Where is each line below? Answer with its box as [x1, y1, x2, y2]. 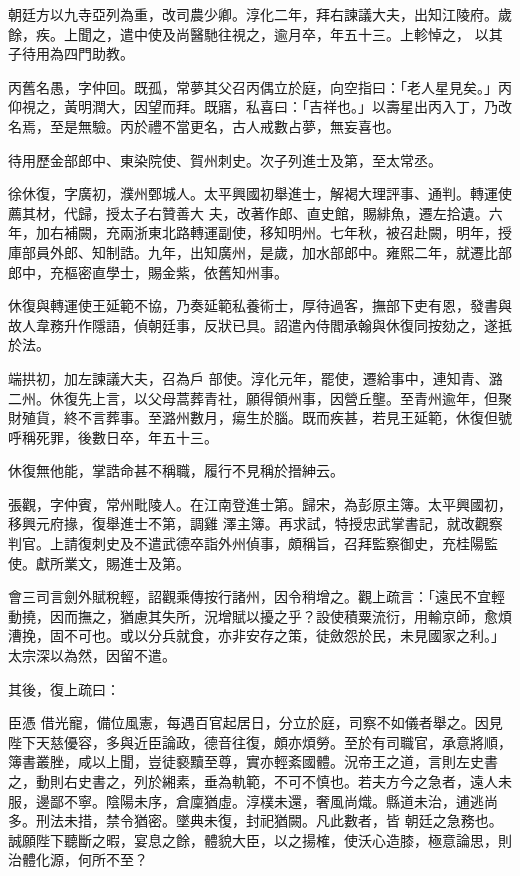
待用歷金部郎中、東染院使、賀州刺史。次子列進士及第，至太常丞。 [8, 149, 442, 170]
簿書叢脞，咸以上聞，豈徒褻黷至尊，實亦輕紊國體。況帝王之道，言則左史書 [8, 751, 498, 772]
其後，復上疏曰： [8, 678, 120, 699]
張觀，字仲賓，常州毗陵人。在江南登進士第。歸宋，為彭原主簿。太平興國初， [8, 493, 512, 514]
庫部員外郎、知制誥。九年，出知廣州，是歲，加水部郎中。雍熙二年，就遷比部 [8, 241, 512, 262]
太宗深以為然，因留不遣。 [8, 645, 176, 666]
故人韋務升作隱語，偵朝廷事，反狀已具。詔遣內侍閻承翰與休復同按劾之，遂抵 [8, 314, 512, 335]
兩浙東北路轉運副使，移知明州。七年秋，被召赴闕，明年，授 [119, 222, 512, 243]
